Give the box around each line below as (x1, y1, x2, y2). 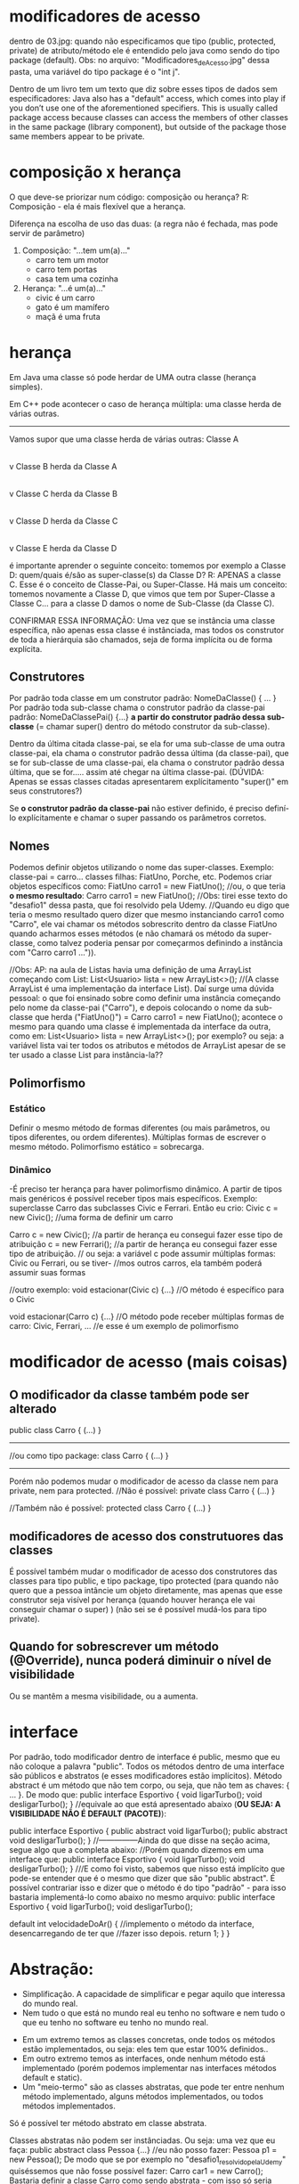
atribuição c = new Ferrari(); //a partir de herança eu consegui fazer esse (9, 1239, 278, 1250)
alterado (9, 1401, 57, 1416)
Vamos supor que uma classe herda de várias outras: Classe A (9, 434, 238, 444)
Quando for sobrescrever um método (9, 1639, 220, 1654)
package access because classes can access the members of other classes (9, 111, 289, 122)
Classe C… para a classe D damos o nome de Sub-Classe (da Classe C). (9, 598, 275, 608)
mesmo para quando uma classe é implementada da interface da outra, (9, 1022, 271, 1032)
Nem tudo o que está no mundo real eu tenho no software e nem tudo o (21, 2007, 286, 2018)
